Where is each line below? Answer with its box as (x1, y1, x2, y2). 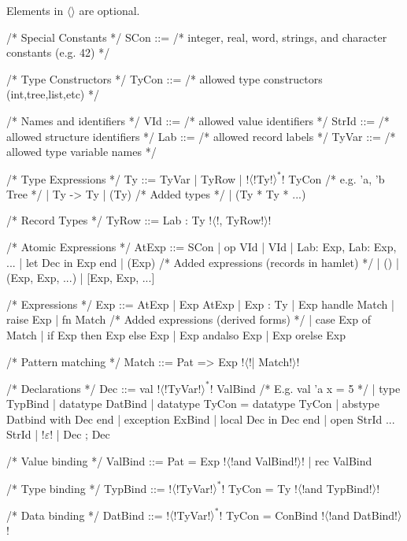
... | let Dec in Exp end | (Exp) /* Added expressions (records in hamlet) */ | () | (6, 254, 399, 270)
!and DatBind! (328, 506, 398, 523)
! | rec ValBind (302, 453, 372, 469)
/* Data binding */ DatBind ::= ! (6, 506, 170, 523)
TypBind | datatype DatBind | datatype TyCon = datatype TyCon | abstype (6, 395, 379, 412)
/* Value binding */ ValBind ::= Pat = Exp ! (6, 453, 227, 469)
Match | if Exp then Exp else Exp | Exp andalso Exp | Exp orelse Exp (6, 327, 346, 343)
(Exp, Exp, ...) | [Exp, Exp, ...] (6, 269, 155, 286)
